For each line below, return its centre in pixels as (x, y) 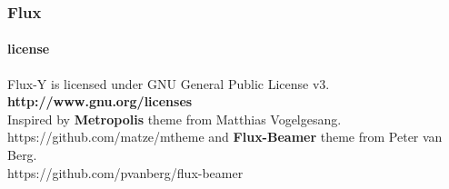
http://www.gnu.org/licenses (100, 101)
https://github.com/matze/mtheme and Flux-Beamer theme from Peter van (225, 137)
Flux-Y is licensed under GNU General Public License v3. (169, 83)
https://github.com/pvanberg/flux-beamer (125, 172)
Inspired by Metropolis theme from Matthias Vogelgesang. (175, 119)
